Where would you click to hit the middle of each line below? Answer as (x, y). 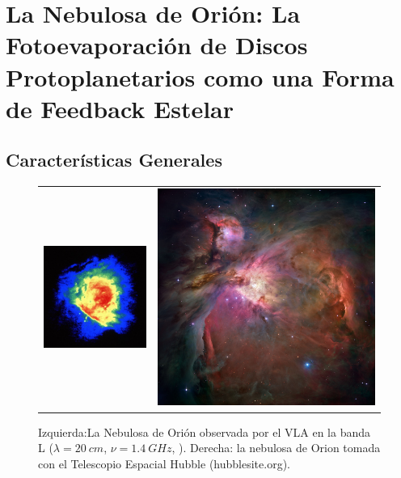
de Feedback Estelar (120, 108)
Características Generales (114, 160)
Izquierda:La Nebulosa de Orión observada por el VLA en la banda (204, 431)
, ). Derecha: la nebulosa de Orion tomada (276, 448)
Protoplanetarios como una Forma (200, 76)
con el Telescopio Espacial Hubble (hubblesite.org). (164, 463)
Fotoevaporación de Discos (157, 45)
